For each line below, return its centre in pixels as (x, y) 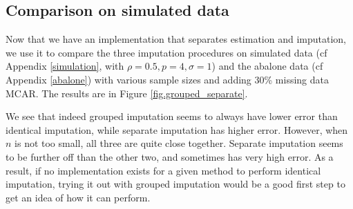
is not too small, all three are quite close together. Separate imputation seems (179, 143)
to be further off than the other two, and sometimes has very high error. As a (170, 156)
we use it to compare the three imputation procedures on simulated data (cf (166, 52)
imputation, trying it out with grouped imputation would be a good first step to (175, 184)
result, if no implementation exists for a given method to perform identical (163, 170)
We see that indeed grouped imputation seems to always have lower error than (172, 116)
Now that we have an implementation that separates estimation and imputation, (176, 39)
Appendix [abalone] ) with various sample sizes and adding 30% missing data (167, 79)
